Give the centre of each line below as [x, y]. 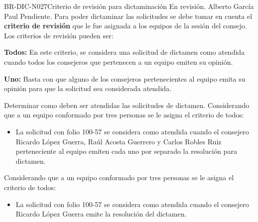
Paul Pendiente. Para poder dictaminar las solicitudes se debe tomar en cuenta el [128, 16]
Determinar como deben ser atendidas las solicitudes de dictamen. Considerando [127, 105]
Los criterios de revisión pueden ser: [59, 35]
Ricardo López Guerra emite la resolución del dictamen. [101, 214]
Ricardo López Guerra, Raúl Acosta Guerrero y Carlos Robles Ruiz [119, 141]
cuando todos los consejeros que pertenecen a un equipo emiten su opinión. [119, 61]
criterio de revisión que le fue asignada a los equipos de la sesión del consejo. [126, 26]
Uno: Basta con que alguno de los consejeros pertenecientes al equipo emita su [125, 78]
